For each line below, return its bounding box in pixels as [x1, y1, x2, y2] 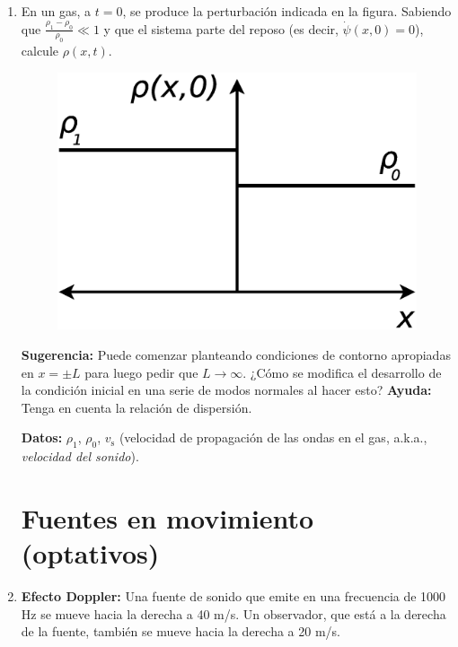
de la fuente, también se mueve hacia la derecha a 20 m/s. [21, 622, 340, 641]
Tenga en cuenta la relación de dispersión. [21, 398, 252, 416]
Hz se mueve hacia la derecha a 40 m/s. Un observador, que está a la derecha [21, 604, 446, 623]
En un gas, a [21, 2, 92, 20]
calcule [21, 41, 59, 60]
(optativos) [21, 535, 160, 572]
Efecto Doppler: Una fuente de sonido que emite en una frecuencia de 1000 [21, 587, 446, 606]
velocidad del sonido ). [21, 447, 139, 466]
